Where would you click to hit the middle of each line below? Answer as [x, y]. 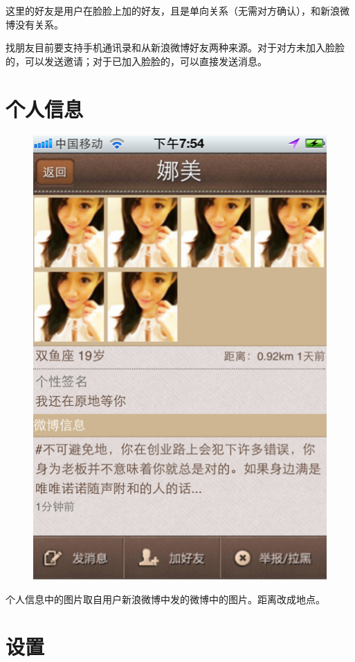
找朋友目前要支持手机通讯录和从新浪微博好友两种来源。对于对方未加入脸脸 [175, 47]
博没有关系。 [35, 24]
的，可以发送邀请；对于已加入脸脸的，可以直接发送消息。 [136, 61]
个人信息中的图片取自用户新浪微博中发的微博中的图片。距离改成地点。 [165, 599]
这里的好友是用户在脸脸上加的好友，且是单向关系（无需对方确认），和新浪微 [177, 10]
